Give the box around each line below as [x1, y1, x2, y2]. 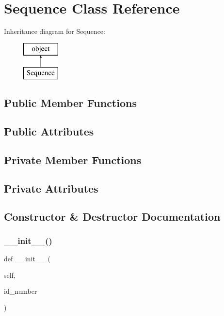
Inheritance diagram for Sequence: [4, 26, 105, 36]
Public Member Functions [4, 95, 137, 110]
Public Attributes [4, 124, 94, 139]
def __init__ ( [4, 254, 51, 264]
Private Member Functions [4, 152, 142, 167]
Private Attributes [4, 181, 98, 196]
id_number [4, 286, 37, 296]
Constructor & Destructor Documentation [4, 209, 221, 224]
